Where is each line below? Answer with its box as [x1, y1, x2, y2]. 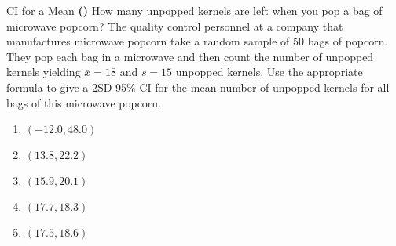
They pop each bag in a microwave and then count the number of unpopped [6, 48, 374, 64]
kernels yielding [6, 63, 81, 80]
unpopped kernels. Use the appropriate [175, 63, 363, 80]
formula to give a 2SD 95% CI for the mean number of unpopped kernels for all [6, 78, 390, 95]
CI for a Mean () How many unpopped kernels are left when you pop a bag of [6, 2, 383, 18]
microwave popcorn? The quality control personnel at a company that [6, 17, 343, 34]
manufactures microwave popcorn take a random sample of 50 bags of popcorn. [6, 33, 388, 49]
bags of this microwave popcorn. [6, 94, 162, 110]
